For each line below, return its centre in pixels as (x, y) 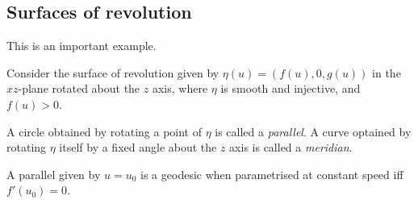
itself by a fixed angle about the (138, 147)
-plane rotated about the (79, 88)
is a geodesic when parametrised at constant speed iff (272, 174)
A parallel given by (54, 174)
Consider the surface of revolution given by (113, 72)
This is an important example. (82, 46)
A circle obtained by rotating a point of (104, 131)
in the (387, 72)
